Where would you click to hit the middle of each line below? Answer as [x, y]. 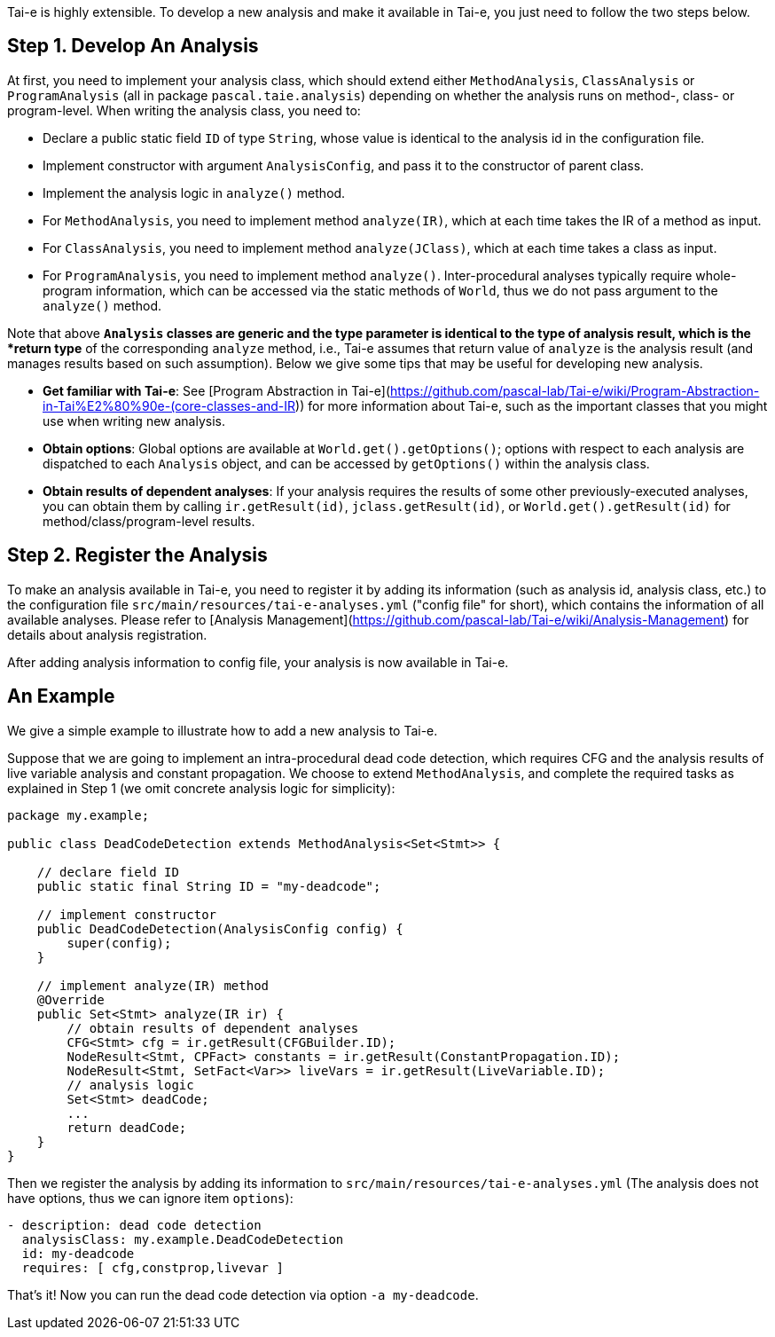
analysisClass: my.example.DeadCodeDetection [183, 1239]
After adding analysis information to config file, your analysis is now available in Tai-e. [258, 662]
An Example [61, 696]
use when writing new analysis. [134, 421]
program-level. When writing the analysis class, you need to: [184, 110]
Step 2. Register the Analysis [137, 555]
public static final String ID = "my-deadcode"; [209, 886]
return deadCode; [127, 1127]
